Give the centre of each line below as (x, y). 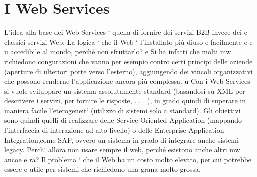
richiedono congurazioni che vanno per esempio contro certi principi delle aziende (128, 61)
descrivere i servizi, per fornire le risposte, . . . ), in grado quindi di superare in (125, 100)
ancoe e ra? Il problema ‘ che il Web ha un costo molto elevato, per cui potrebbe (128, 159)
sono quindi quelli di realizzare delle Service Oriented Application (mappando (123, 120)
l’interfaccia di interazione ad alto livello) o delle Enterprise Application (114, 130)
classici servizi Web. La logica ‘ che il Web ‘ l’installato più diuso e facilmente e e (128, 42)
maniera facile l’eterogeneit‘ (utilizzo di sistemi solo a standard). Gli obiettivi (122, 110)
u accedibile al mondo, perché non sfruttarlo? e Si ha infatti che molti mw (118, 52)
